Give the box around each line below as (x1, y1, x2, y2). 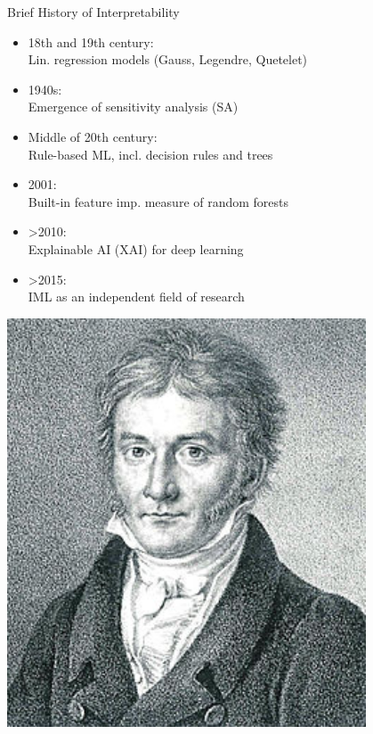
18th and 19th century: (28, 32, 154, 51)
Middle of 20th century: (28, 127, 158, 145)
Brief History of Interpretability (7, 3, 180, 21)
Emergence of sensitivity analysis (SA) (28, 97, 239, 116)
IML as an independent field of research (28, 287, 245, 306)
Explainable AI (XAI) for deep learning (28, 239, 244, 258)
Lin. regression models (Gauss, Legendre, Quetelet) (28, 50, 308, 69)
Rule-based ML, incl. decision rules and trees (28, 144, 273, 163)
